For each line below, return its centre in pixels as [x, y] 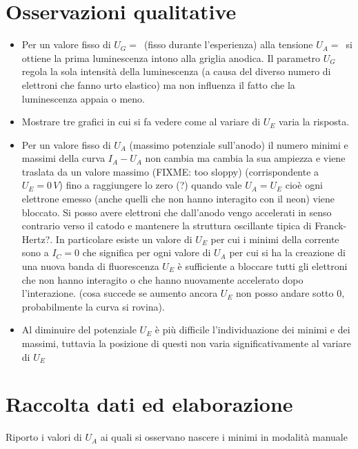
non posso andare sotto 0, [290, 293]
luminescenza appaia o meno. [83, 98]
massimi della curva [63, 158]
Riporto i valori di [44, 437]
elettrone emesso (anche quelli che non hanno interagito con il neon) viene [178, 199]
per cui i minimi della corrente [275, 239]
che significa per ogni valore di [147, 252]
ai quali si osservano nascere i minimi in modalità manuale [224, 437]
